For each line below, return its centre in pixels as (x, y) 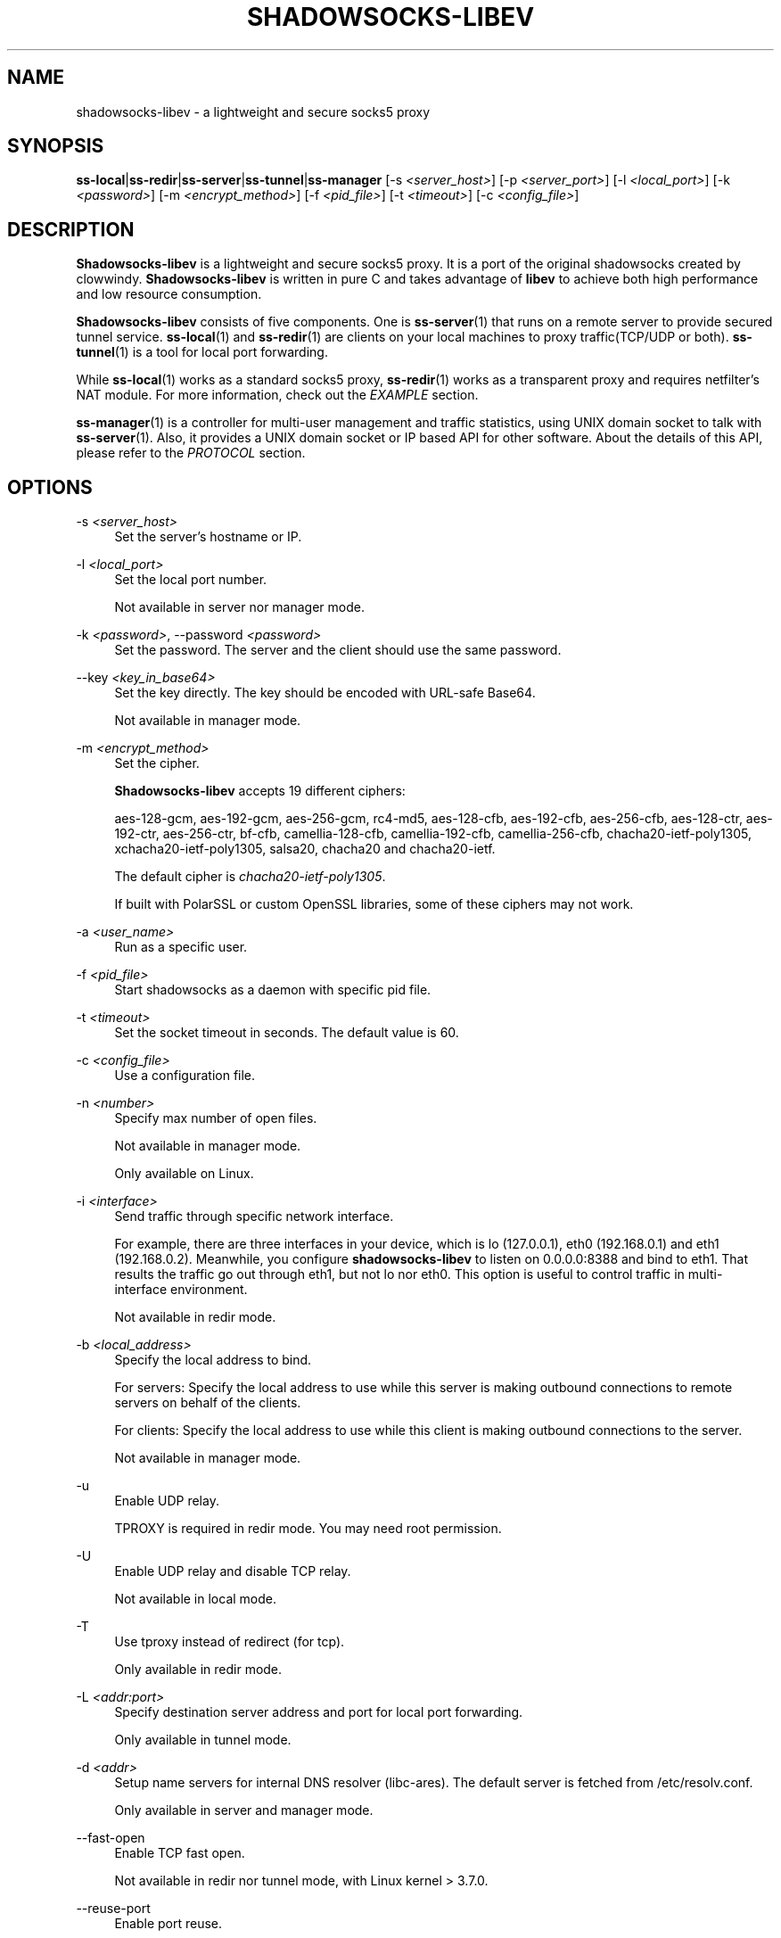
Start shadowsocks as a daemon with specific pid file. (273, 990)
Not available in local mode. (196, 1599)
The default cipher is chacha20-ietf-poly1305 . (250, 877)
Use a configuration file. (185, 1076)
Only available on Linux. (184, 1174)
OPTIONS (50, 487)
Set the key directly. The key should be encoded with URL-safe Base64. (325, 693)
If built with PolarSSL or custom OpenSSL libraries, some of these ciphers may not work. (374, 904)
